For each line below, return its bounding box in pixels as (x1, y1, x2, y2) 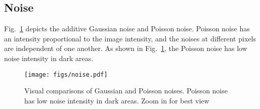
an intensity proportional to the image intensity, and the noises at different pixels (4, 33, 256, 43)
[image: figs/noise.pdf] (24, 71, 108, 78)
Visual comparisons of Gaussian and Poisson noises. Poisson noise (24, 85, 228, 96)
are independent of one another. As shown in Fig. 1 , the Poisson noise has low (4, 43, 247, 53)
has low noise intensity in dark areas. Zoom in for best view (24, 95, 209, 105)
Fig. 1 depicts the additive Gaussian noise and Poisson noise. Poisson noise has (4, 23, 250, 34)
